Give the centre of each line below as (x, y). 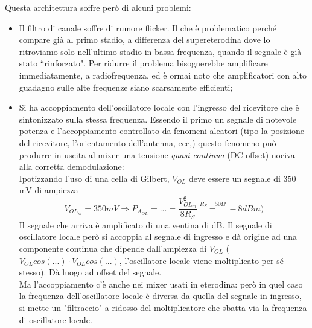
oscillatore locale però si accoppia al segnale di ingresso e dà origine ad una (158, 236)
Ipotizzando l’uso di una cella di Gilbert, (94, 178)
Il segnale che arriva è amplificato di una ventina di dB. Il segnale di (145, 224)
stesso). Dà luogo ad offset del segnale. (90, 272)
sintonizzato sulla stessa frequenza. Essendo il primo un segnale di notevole (158, 119)
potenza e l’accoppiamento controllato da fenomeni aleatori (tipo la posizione (162, 131)
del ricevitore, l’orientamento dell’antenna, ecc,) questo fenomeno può (148, 142)
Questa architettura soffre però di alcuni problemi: (98, 7)
